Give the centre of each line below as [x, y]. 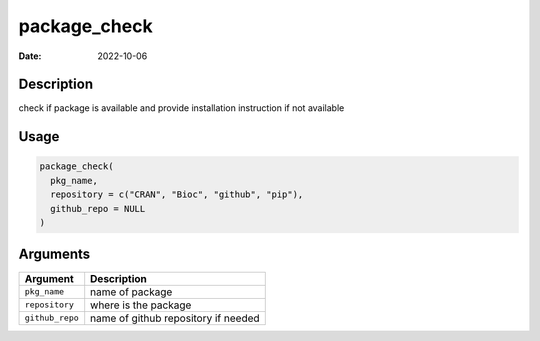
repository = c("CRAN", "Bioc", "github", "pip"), [177, 194]
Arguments [54, 254]
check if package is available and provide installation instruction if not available [181, 108]
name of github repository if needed [175, 318]
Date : [30, 56]
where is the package [141, 305]
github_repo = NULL [98, 208]
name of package [131, 292]
